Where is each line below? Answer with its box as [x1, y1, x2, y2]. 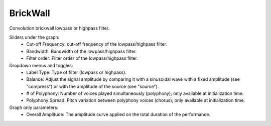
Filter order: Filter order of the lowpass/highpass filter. [26, 55, 138, 61]
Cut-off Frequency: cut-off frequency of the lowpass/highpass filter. [26, 41, 168, 47]
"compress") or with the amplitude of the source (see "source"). [26, 83, 159, 89]
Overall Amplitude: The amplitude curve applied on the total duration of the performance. [26, 111, 211, 117]
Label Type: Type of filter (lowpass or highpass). [26, 69, 126, 75]
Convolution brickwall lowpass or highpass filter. [9, 25, 110, 31]
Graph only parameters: [9, 104, 59, 110]
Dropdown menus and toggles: [9, 62, 73, 68]
